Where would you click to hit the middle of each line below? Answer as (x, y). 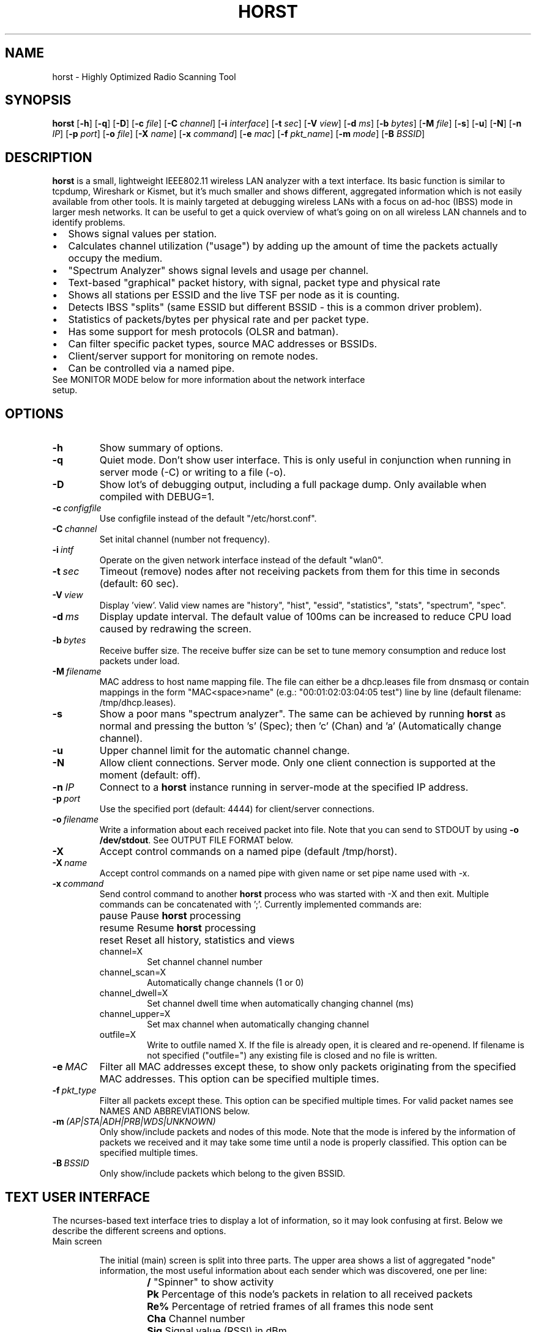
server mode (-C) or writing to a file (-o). (193, 472)
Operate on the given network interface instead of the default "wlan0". (241, 560)
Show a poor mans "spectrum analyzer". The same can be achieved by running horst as (303, 714)
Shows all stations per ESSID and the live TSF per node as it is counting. (234, 295)
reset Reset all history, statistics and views (197, 940)
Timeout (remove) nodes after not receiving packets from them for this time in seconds (300, 572)
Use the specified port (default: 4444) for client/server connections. (237, 809)
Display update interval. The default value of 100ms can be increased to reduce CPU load (305, 617)
